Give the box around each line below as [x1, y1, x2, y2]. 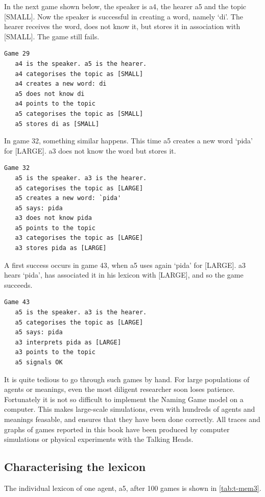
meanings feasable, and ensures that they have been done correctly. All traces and [4, 413, 260, 424]
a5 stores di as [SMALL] [15, 120, 100, 128]
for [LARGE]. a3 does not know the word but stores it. [4, 145, 176, 156]
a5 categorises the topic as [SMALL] [15, 110, 143, 117]
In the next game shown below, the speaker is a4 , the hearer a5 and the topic [4, 1, 246, 11]
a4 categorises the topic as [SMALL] [15, 70, 143, 78]
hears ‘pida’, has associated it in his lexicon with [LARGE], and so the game [4, 269, 244, 280]
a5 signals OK [15, 359, 63, 366]
